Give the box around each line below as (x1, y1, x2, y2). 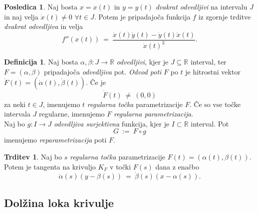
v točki (110, 161, 131, 171)
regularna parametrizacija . (113, 108, 194, 119)
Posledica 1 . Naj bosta (4, 1, 78, 11)
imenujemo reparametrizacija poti (4, 134, 107, 145)
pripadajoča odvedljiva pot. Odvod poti (43, 66, 162, 76)
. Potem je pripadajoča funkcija (94, 11, 191, 21)
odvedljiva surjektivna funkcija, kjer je (53, 118, 170, 128)
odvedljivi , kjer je (116, 56, 169, 67)
